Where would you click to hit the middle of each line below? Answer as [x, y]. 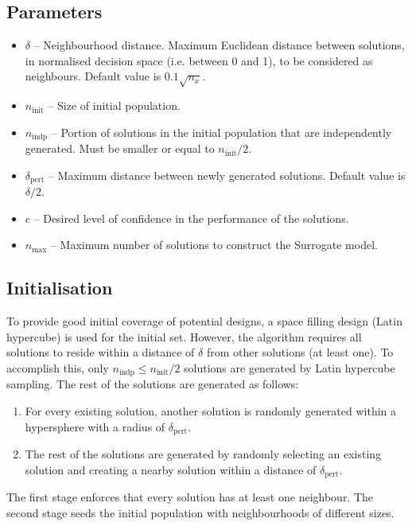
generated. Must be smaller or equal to [120, 148]
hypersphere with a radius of [95, 426]
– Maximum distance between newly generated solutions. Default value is [227, 175]
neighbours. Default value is [93, 76]
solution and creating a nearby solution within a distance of [171, 469]
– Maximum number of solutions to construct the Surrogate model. [214, 245]
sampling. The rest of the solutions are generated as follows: [153, 384]
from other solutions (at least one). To [300, 352]
